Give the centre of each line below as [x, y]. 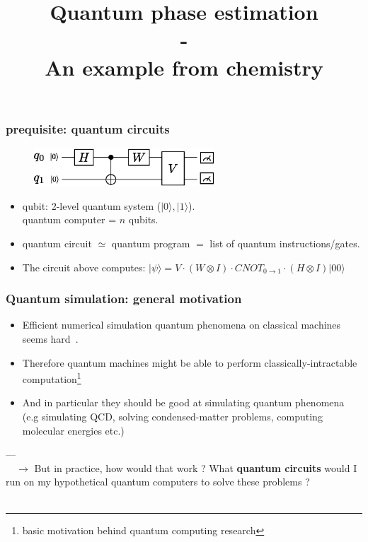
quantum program [151, 243]
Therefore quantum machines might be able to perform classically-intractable [190, 362]
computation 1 [52, 378]
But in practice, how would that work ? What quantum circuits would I [196, 467]
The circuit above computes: [84, 267]
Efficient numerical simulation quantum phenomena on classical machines [182, 325]
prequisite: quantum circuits [88, 128]
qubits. [143, 219]
